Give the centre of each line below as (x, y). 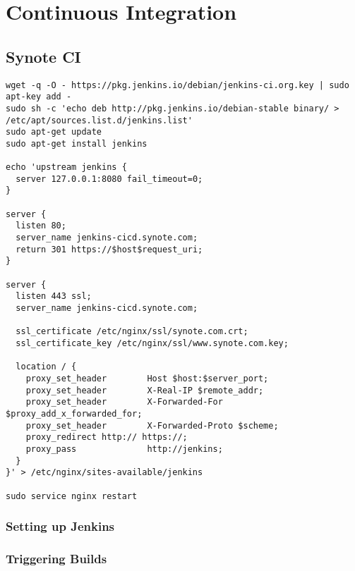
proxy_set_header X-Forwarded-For (124, 402)
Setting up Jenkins (60, 526)
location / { (46, 367)
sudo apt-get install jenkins (77, 143)
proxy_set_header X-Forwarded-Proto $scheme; (152, 425)
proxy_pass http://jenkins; (124, 449)
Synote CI (43, 56)
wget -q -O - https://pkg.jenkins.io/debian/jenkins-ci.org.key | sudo (177, 85)
